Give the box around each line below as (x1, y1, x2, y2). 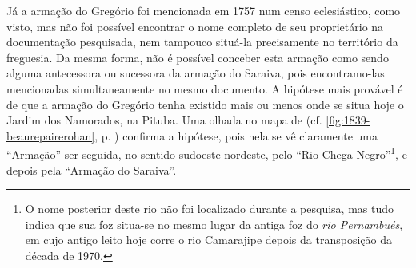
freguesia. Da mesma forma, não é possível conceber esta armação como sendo (6, 49, 389, 65)
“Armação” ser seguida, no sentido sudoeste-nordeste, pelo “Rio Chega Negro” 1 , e (6, 144, 407, 162)
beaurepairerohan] (6, 127, 95, 144)
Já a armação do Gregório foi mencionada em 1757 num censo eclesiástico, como (6, 2, 401, 18)
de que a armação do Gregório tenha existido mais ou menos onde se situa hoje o (6, 96, 404, 112)
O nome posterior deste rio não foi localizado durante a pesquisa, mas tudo (25, 200, 394, 217)
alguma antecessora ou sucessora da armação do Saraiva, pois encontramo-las (6, 65, 385, 81)
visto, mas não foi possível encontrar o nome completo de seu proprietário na (6, 18, 384, 34)
